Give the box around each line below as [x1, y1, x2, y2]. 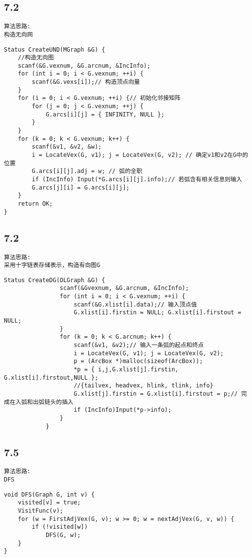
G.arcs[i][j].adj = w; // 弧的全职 [32, 168, 142, 175]
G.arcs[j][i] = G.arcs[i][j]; [32, 184, 130, 191]
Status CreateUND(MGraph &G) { [4, 46, 105, 53]
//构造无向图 [18, 54, 54, 61]
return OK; [18, 200, 53, 207]
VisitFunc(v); [18, 507, 63, 515]
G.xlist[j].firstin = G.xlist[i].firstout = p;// [74, 390, 238, 397]
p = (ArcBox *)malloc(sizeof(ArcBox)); [74, 358, 203, 365]
